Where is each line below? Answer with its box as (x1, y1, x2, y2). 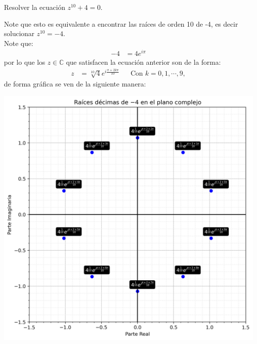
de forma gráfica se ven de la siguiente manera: (4, 78, 146, 88)
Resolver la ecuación (4, 2, 65, 12)
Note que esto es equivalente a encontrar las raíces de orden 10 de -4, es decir (4, 18, 238, 29)
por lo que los (4, 57, 45, 67)
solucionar (4, 28, 35, 39)
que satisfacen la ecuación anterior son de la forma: (66, 57, 221, 67)
